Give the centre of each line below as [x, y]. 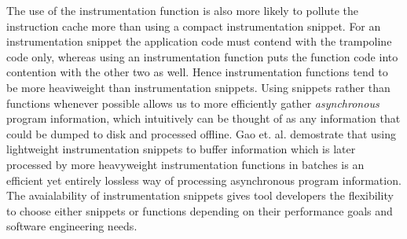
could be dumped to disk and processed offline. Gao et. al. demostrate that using [202, 133]
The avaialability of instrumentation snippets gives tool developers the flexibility [200, 195]
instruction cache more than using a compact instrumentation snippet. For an [194, 26]
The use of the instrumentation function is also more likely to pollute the [182, 10]
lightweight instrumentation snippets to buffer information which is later [181, 149]
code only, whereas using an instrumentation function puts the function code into [202, 56]
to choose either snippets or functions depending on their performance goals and [200, 210]
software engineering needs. [72, 226]
